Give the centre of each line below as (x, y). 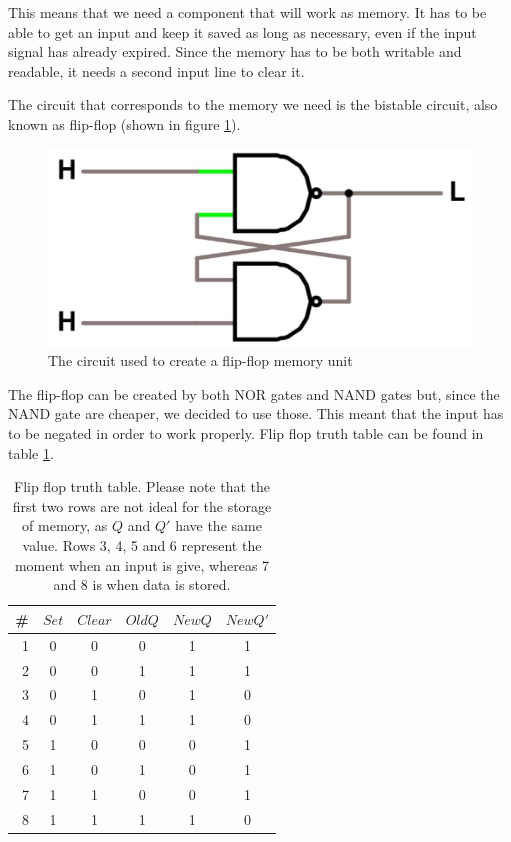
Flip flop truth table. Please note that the (142, 486)
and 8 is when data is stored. (142, 584)
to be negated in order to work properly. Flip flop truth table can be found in (246, 433)
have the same (218, 525)
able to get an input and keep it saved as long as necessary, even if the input (242, 31)
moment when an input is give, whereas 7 (142, 564)
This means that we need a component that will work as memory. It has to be (247, 12)
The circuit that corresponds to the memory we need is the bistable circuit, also (253, 104)
